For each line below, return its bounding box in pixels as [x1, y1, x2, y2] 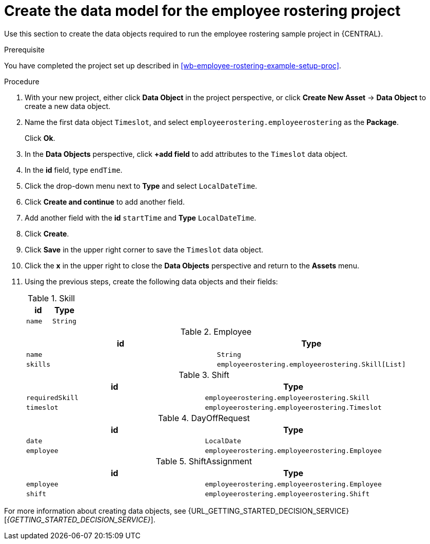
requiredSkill [26, 393, 79, 402]
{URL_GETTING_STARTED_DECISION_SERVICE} [188, 506, 349, 515]
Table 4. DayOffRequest [158, 412, 250, 423]
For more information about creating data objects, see [4, 506, 186, 515]
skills [26, 360, 50, 368]
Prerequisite [4, 45, 45, 54]
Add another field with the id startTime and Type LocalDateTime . [25, 213, 257, 222]
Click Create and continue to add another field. [25, 197, 185, 206]
